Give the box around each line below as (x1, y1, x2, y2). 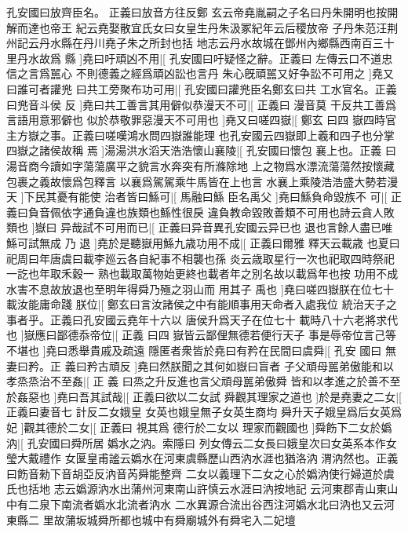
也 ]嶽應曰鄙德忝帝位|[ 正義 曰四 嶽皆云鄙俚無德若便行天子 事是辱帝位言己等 (6, 327, 396, 343)
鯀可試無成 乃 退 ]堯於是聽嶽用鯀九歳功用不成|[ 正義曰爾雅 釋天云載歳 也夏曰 (6, 234, 400, 250)
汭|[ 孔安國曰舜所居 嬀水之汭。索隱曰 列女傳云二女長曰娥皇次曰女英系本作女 (6, 434, 397, 451)
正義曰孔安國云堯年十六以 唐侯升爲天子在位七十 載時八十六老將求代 (49, 311, 399, 327)
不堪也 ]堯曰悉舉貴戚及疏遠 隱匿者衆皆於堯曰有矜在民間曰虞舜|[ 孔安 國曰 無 (6, 342, 396, 359)
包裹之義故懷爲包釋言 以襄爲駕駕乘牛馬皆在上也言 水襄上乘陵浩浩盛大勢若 (6, 173, 388, 189)
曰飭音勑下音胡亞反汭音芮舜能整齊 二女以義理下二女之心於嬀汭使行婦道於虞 (6, 465, 395, 481)
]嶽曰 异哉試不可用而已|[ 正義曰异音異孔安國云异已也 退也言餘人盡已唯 (31, 219, 393, 235)
